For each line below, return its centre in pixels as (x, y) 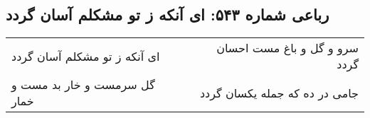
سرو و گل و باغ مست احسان (287, 48)
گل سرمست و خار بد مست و (83, 85)
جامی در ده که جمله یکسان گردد (279, 93)
